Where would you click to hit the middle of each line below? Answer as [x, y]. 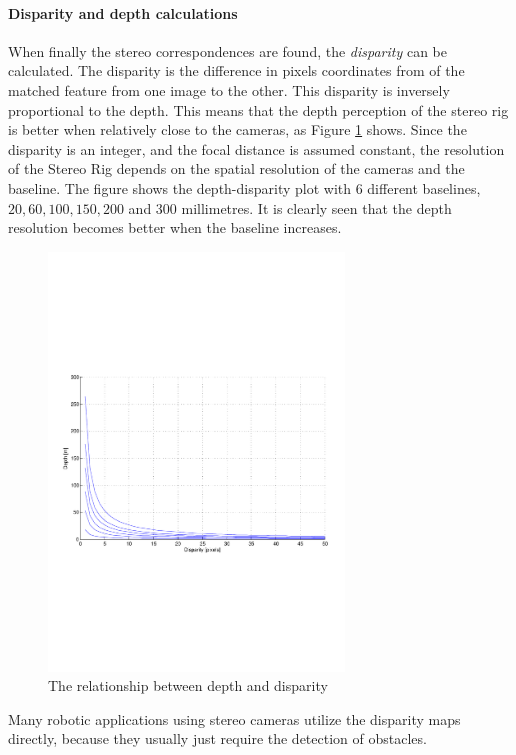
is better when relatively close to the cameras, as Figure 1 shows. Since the [237, 129]
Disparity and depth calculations [123, 12]
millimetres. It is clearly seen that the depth [316, 207]
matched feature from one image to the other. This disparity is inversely [229, 89]
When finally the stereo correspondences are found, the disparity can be [227, 50]
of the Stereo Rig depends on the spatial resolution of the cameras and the [236, 168]
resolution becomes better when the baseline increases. [175, 227]
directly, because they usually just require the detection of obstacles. [217, 738]
